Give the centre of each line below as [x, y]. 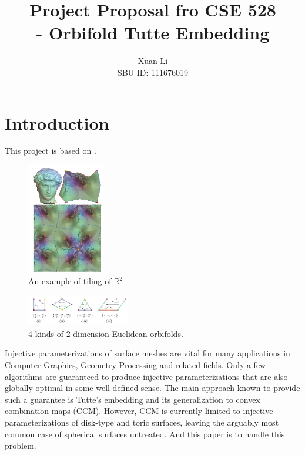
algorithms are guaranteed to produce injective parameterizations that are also [146, 376]
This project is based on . [51, 151]
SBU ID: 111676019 [153, 72]
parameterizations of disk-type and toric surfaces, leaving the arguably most [142, 422]
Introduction [57, 122]
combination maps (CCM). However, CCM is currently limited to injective [139, 411]
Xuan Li [153, 61]
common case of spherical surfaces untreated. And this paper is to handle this [145, 434]
